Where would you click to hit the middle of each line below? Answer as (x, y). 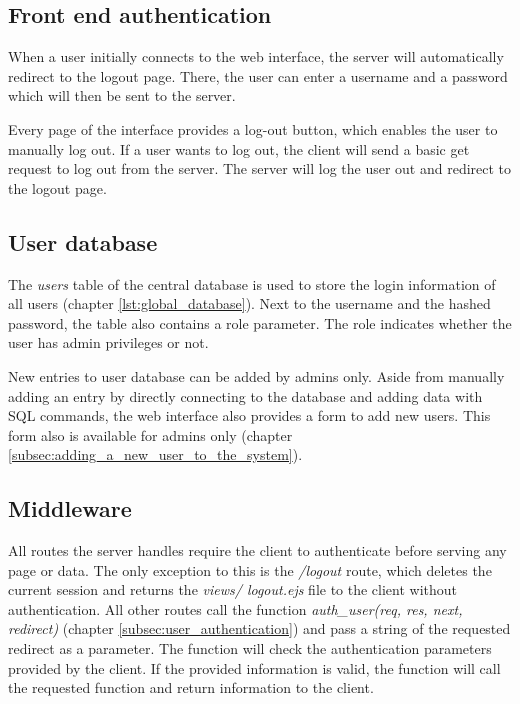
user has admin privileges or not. (108, 342)
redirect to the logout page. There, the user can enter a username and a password (258, 75)
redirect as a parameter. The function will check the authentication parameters (250, 648)
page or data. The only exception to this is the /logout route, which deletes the (250, 569)
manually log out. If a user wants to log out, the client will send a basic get (239, 148)
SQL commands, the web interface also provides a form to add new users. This (249, 415)
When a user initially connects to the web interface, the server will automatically (256, 56)
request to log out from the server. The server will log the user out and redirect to (260, 168)
